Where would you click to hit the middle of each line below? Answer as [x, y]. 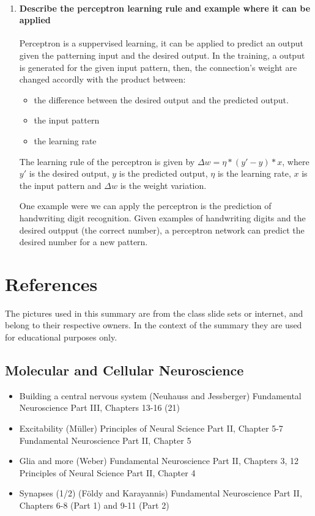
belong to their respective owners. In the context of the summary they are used [154, 325]
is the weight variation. [163, 185]
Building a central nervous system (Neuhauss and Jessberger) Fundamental [160, 395]
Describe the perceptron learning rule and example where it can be [165, 8]
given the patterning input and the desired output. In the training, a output [162, 55]
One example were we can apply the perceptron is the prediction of [145, 206]
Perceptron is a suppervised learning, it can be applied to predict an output [161, 43]
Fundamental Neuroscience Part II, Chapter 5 [105, 440]
